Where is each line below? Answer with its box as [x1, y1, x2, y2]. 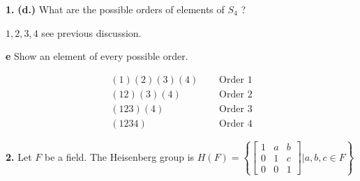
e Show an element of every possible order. [6, 49, 188, 63]
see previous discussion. [41, 25, 142, 40]
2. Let [6, 149, 32, 164]
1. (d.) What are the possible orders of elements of [6, 2, 225, 16]
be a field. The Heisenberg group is [44, 149, 195, 164]
